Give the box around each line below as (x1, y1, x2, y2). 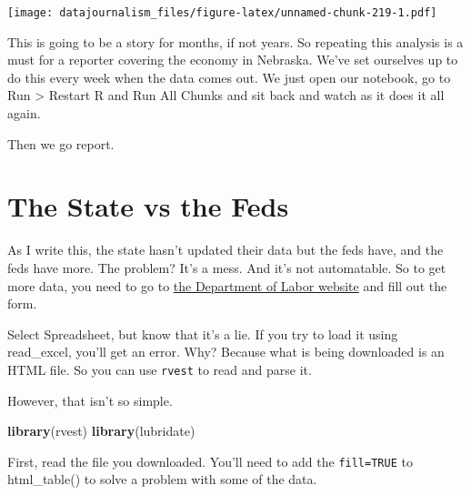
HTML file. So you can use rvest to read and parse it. (7, 359, 312, 379)
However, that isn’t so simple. (7, 390, 173, 409)
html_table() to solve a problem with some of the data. (7, 470, 317, 489)
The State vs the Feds (7, 187, 289, 225)
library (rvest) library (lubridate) (7, 421, 195, 440)
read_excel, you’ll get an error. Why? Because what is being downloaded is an (7, 342, 445, 361)
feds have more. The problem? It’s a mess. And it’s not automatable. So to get (7, 258, 446, 277)
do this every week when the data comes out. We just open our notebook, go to (7, 67, 451, 86)
